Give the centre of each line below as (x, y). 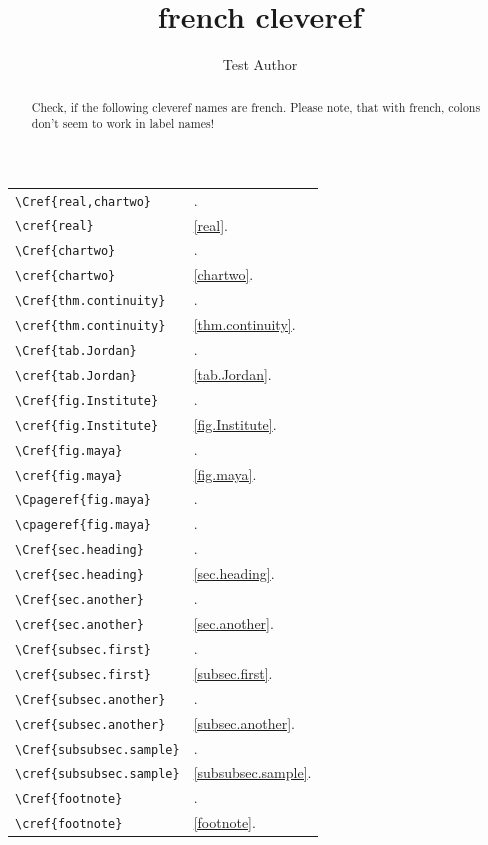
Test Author (260, 64)
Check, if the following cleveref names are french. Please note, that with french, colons (256, 106)
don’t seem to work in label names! (122, 123)
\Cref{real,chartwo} (83, 201)
